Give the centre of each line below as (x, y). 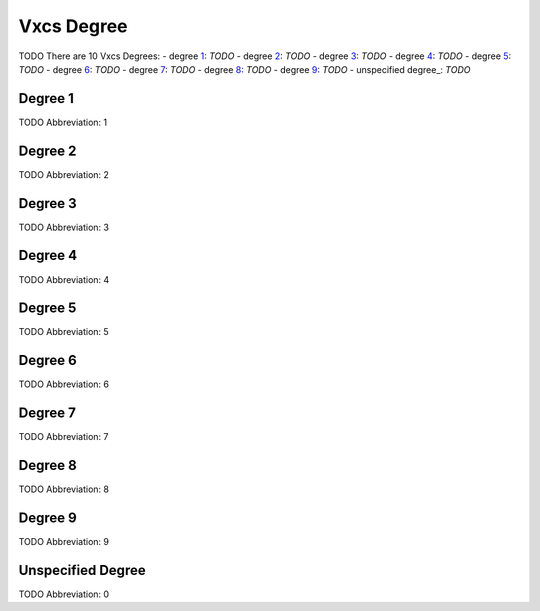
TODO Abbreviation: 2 (64, 174)
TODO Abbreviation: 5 (63, 332)
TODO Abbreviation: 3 (64, 227)
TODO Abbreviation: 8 (64, 489)
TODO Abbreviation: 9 (64, 542)
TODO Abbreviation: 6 (64, 384)
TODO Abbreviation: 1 (63, 122)
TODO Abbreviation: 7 (63, 437)
